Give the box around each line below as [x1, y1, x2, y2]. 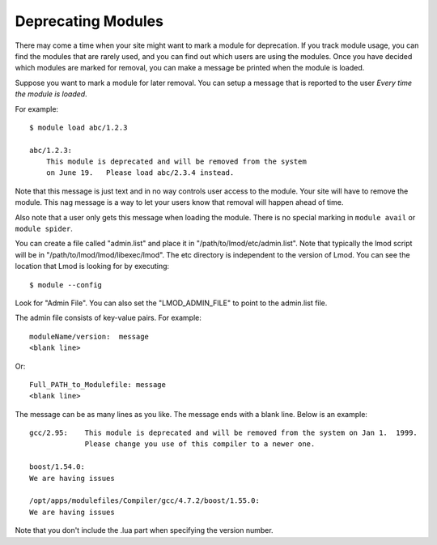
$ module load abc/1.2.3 [29, 122, 128, 132]
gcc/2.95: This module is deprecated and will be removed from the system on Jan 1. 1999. [29, 428, 418, 437]
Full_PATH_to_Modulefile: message [29, 380, 166, 389]
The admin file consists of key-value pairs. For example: [15, 313, 202, 323]
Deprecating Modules [15, 12, 163, 30]
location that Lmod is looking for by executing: [15, 262, 170, 271]
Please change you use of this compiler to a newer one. [84, 440, 316, 449]
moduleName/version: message [29, 332, 150, 341]
